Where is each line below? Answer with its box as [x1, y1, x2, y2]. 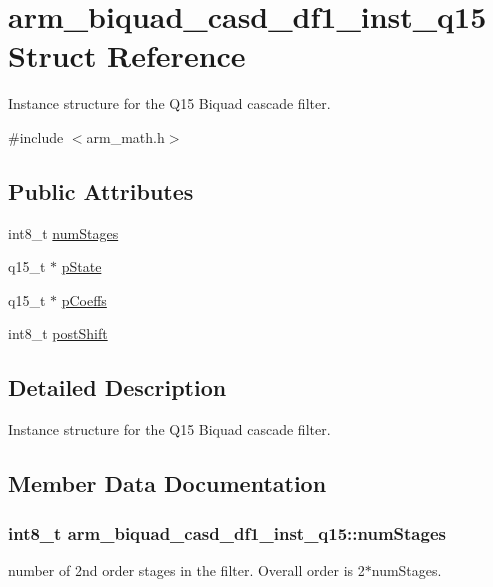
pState [61, 256, 102, 277]
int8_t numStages [8, 222, 119, 243]
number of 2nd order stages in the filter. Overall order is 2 [8, 559, 365, 580]
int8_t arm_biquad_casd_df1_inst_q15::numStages [8, 520, 446, 545]
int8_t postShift [8, 323, 108, 344]
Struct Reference [8, 35, 246, 76]
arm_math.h [86, 126, 165, 147]
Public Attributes [8, 175, 194, 206]
